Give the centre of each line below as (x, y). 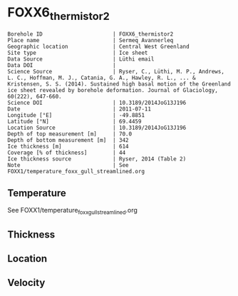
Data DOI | (62, 65)
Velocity (26, 283)
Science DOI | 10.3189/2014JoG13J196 (97, 103)
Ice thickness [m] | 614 (68, 146)
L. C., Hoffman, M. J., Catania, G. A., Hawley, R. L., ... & (102, 78)
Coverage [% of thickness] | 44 (67, 153)
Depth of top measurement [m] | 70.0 (70, 134)
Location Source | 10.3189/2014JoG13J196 (97, 128)
